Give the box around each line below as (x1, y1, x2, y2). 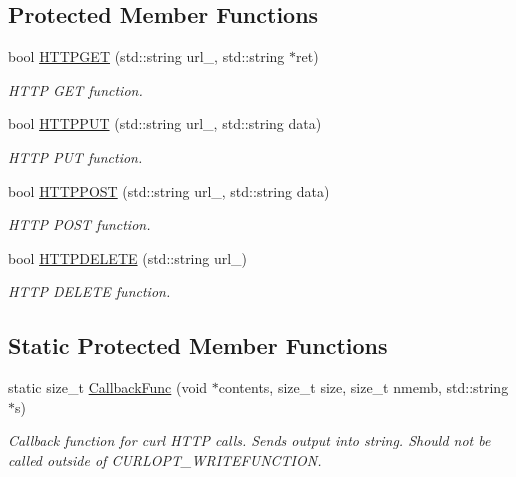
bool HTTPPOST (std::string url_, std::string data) (8, 180, 330, 201)
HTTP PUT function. (8, 146, 143, 167)
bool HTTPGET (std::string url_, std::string (8, 46, 285, 67)
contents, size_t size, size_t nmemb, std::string (218, 377, 509, 398)
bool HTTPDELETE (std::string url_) (8, 247, 248, 268)
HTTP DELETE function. (8, 281, 171, 302)
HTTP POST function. (8, 214, 151, 235)
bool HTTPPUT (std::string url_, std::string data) (8, 113, 322, 134)
